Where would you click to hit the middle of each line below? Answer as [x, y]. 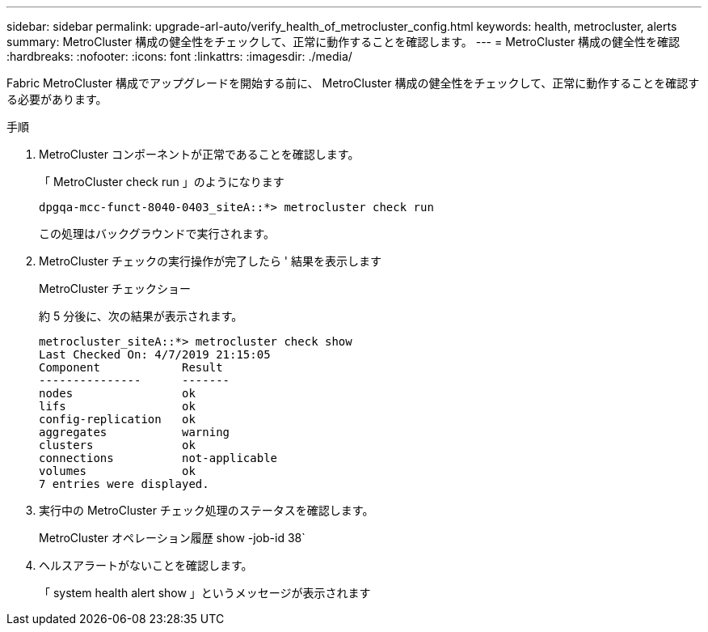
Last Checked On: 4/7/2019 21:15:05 [155, 354]
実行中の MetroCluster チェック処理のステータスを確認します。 [206, 510]
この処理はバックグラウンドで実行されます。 [157, 233]
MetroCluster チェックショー [115, 288]
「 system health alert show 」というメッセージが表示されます [205, 593]
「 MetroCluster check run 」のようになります [162, 182]
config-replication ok [117, 419]
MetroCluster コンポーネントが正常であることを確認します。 [199, 154]
